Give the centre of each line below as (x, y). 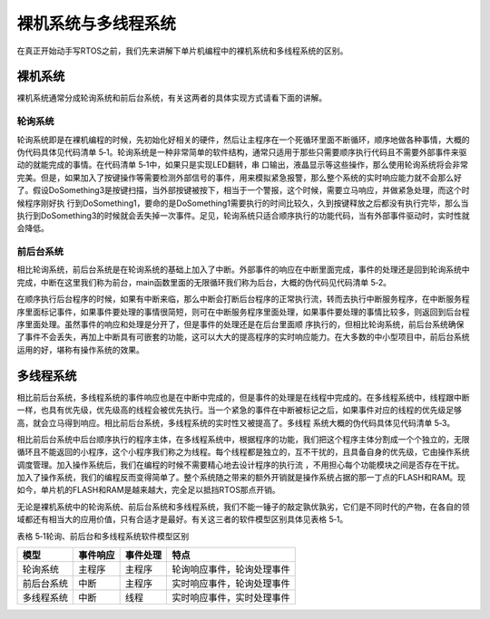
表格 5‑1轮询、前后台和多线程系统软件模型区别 (103, 536)
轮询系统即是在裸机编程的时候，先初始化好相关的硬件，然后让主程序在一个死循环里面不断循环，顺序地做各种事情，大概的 (243, 140)
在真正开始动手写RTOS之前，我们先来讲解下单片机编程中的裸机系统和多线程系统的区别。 (182, 51)
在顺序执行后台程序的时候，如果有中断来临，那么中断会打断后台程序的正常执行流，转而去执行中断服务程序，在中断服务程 (243, 299)
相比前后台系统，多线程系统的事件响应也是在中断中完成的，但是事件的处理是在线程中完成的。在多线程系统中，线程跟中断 (243, 397)
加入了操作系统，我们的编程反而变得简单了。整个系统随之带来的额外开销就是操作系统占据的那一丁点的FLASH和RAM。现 (241, 478)
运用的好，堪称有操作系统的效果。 (80, 350)
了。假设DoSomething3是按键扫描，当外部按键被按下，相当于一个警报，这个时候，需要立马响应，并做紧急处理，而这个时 (244, 190)
